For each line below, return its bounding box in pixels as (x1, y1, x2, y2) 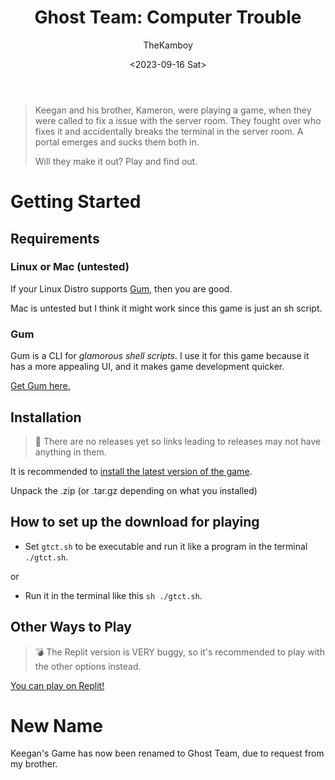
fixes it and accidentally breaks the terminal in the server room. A (34, 125, 304, 137)
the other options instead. (34, 660, 142, 672)
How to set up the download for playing (10, 514, 260, 531)
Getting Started (10, 191, 142, 213)
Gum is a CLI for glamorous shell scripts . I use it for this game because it (10, 350, 310, 362)
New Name (10, 714, 103, 737)
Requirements (10, 230, 100, 247)
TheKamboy (143, 39, 193, 51)
